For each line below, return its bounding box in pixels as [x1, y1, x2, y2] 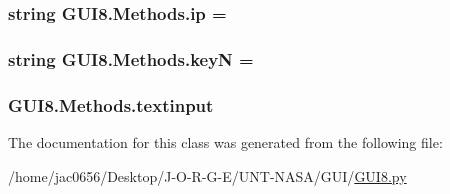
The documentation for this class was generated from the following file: [8, 131, 443, 152]
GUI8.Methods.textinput [8, 92, 214, 117]
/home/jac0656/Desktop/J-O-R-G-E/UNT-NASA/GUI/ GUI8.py [8, 165, 407, 186]
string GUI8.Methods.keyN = [8, 46, 254, 71]
